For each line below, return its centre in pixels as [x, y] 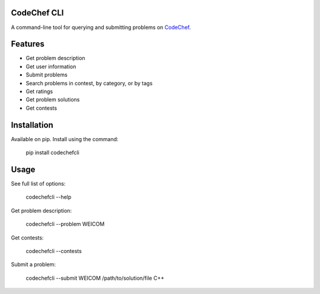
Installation [32, 125]
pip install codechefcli [52, 153]
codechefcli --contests [54, 251]
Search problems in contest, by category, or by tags [89, 83]
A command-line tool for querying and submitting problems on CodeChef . [101, 27]
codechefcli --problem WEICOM [65, 224]
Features [28, 44]
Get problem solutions [53, 100]
